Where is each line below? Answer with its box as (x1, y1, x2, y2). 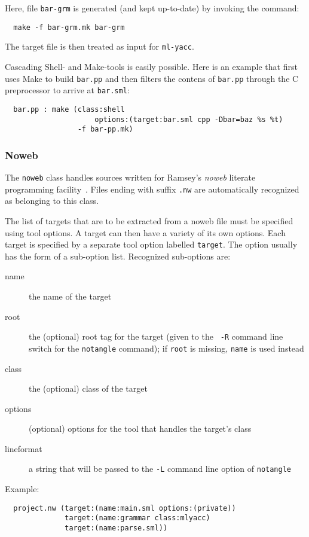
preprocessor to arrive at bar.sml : (5, 84, 130, 96)
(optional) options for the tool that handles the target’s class (29, 422, 252, 435)
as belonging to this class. (5, 194, 99, 207)
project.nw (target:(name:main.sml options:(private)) (13, 504, 236, 512)
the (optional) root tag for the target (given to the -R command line (29, 330, 283, 343)
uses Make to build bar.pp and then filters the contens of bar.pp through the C (5, 72, 299, 84)
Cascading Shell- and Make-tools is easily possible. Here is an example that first (5, 60, 298, 72)
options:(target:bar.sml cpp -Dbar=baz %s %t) (94, 115, 283, 124)
